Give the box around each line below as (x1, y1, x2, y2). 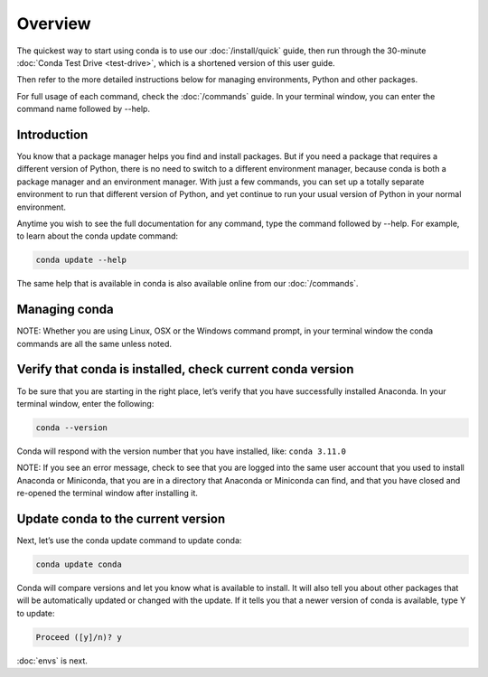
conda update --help (35, 255, 127, 266)
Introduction (16, 127, 89, 142)
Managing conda (16, 302, 115, 317)
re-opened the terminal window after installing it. (16, 488, 199, 499)
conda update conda (35, 559, 122, 569)
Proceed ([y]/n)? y (35, 632, 122, 642)
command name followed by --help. (16, 104, 151, 115)
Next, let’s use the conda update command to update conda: (16, 534, 242, 546)
